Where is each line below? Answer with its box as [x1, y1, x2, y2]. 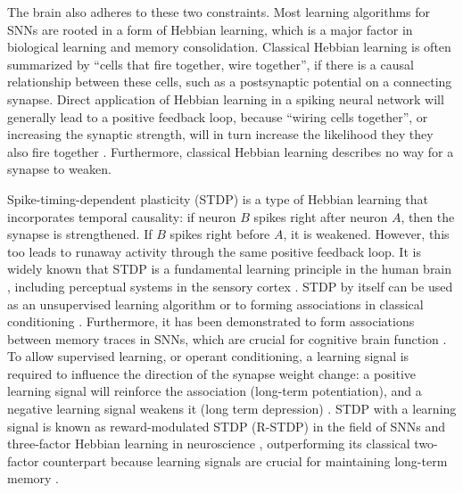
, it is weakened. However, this [283, 225, 450, 243]
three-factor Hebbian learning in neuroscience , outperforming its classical [7, 434, 410, 453]
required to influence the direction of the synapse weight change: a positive [7, 364, 417, 382]
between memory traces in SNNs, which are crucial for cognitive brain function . [7, 329, 447, 348]
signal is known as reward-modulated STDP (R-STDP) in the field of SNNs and [7, 416, 445, 435]
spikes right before [169, 225, 270, 243]
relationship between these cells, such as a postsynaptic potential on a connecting [7, 72, 452, 91]
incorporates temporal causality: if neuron [7, 207, 236, 226]
